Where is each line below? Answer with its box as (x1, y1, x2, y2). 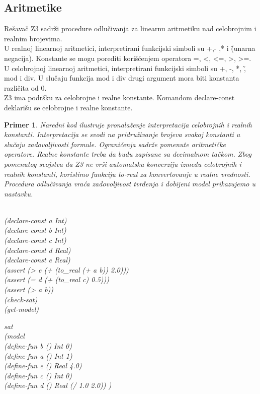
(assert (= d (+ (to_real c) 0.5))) (4, 274, 110, 285)
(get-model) (4, 304, 39, 314)
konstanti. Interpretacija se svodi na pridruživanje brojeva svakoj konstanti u (4, 129, 240, 140)
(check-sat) (4, 294, 38, 304)
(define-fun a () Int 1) (4, 350, 72, 361)
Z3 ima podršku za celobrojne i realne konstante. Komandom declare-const (4, 92, 235, 103)
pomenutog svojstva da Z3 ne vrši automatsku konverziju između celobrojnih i (4, 158, 241, 169)
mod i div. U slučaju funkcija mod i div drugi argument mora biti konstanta (4, 73, 239, 83)
